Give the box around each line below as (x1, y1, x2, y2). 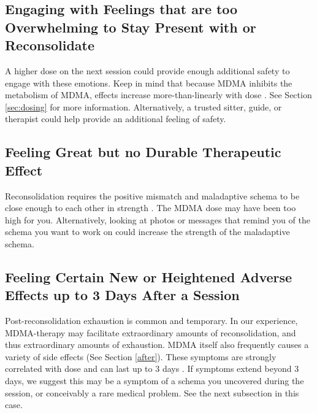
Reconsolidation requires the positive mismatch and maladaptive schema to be (5, 189, 300, 202)
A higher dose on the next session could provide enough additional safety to (5, 64, 290, 77)
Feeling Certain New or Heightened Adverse (5, 267, 292, 286)
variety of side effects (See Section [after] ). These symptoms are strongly (5, 350, 277, 363)
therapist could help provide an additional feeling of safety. (5, 112, 226, 125)
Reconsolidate (5, 36, 95, 55)
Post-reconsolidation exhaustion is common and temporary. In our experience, (5, 314, 298, 327)
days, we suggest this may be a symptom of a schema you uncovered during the (5, 374, 304, 387)
